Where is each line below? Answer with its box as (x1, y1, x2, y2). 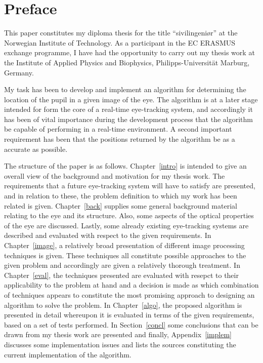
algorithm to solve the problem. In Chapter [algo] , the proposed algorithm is (4, 299, 242, 310)
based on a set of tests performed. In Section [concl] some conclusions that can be (4, 319, 258, 330)
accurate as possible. (4, 143, 68, 154)
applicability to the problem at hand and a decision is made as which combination (4, 279, 259, 290)
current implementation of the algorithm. (4, 349, 131, 359)
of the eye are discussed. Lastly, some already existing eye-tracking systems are (4, 220, 249, 230)
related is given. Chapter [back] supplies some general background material (4, 200, 237, 211)
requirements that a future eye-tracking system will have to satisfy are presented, (4, 180, 255, 191)
